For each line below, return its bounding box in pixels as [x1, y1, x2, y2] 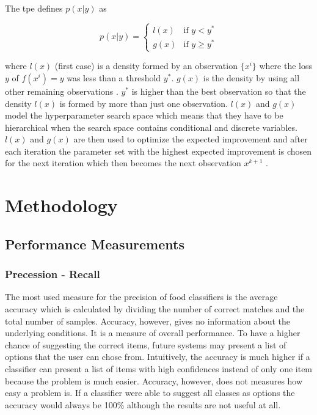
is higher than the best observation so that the [131, 84, 306, 97]
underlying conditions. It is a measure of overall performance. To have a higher [5, 326, 301, 339]
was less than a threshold [67, 71, 161, 84]
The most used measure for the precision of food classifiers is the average [5, 290, 278, 303]
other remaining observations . [5, 84, 118, 97]
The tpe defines [5, 2, 63, 14]
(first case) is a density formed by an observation [54, 59, 238, 72]
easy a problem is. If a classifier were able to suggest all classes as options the [5, 386, 295, 399]
